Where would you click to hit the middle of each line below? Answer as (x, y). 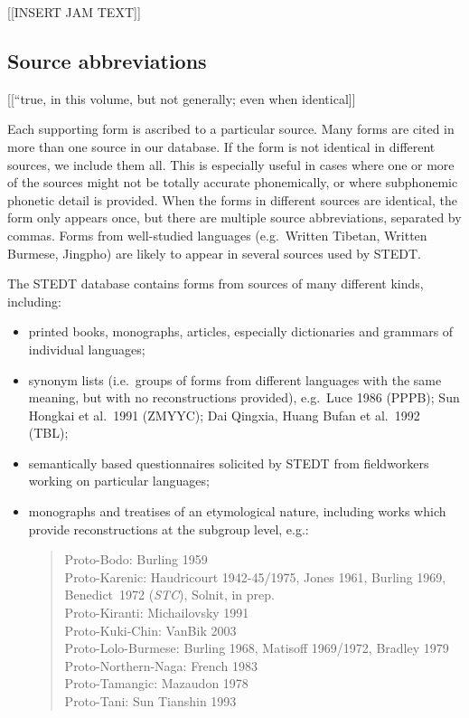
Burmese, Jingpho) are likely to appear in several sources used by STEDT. (214, 253)
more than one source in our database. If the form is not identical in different (221, 146)
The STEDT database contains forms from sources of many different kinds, (216, 283)
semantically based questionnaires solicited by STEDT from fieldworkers (229, 463)
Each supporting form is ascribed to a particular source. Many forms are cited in (231, 129)
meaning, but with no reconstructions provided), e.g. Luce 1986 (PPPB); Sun (244, 397)
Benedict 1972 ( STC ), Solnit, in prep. (169, 595)
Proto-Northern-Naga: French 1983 (161, 665)
